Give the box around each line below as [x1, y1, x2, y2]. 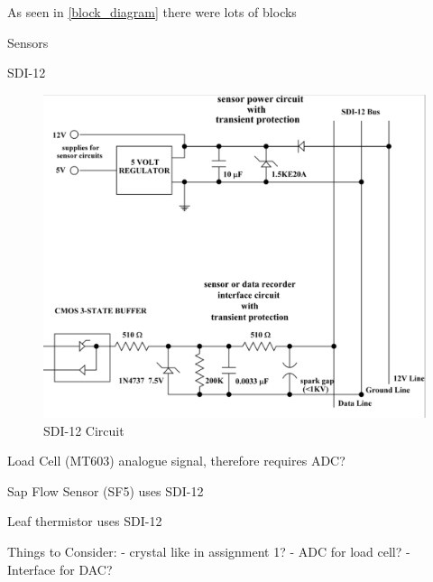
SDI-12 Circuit [43, 420, 124, 439]
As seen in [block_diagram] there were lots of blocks [7, 3, 297, 21]
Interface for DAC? [7, 559, 113, 578]
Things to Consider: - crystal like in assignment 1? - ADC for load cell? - [7, 541, 410, 560]
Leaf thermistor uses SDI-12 [7, 512, 162, 531]
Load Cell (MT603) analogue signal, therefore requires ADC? [7, 451, 345, 470]
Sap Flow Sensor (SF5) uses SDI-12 [7, 481, 204, 500]
